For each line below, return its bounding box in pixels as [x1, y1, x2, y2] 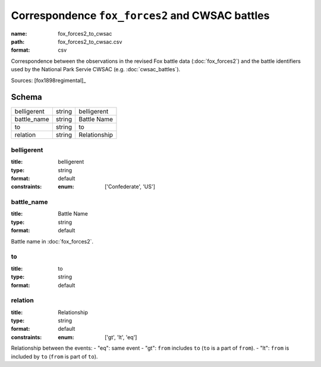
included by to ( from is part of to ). [11, 353, 98, 360]
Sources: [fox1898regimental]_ [11, 77, 86, 84]
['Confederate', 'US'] [105, 183, 156, 190]
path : [11, 38, 25, 45]
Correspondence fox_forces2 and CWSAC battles [11, 9, 270, 22]
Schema [11, 92, 43, 102]
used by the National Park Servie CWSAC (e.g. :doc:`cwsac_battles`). [11, 66, 181, 73]
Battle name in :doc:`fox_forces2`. [11, 238, 94, 245]
